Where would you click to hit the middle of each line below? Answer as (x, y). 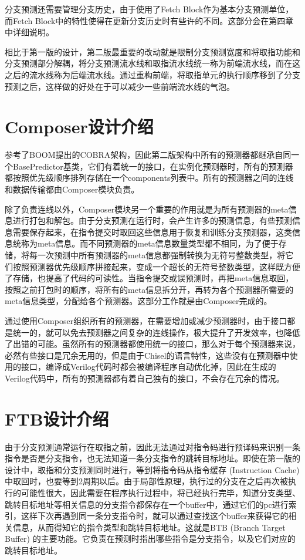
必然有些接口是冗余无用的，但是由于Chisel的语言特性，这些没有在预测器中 (147, 355)
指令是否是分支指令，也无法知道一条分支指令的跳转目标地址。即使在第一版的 (152, 458)
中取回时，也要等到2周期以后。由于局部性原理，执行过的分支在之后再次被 (146, 481)
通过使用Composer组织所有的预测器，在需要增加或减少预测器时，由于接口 (146, 321)
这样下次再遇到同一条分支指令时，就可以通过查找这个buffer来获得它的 (155, 516)
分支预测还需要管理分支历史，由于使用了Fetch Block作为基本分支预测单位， (149, 9)
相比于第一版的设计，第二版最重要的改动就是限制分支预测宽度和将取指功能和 (152, 51)
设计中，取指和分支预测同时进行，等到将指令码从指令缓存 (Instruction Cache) (152, 469)
